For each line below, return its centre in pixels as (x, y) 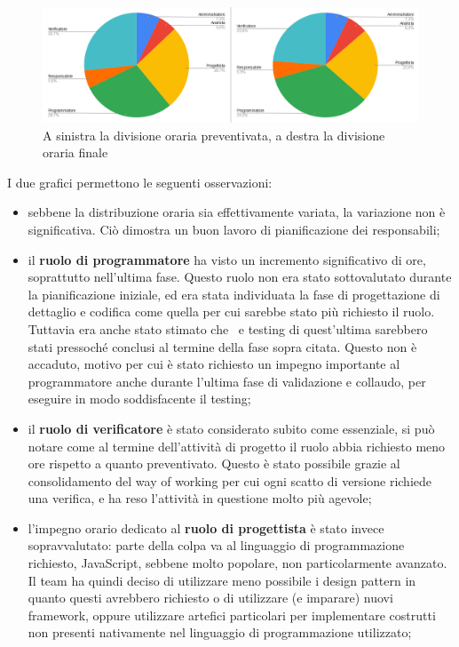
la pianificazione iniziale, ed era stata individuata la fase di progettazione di (234, 294)
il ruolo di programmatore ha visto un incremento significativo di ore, (227, 259)
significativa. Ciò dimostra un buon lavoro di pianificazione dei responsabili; (234, 229)
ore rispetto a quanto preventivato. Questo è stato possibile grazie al (214, 463)
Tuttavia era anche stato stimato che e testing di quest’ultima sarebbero (228, 328)
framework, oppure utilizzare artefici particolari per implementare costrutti (232, 615)
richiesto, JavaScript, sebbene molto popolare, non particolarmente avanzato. (237, 563)
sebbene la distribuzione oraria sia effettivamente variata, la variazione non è (237, 212)
